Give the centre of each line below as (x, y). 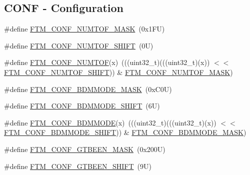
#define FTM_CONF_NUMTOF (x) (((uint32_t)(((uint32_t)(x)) (107, 62)
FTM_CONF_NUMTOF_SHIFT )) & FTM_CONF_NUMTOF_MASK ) (118, 72)
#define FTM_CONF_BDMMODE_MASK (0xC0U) (88, 89)
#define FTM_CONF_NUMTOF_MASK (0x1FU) (84, 29)
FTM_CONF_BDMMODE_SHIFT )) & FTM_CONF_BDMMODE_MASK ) (125, 132)
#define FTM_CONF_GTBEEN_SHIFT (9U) (78, 166)
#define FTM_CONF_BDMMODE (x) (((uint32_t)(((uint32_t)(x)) (110, 122)
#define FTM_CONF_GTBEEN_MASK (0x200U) (85, 149)
